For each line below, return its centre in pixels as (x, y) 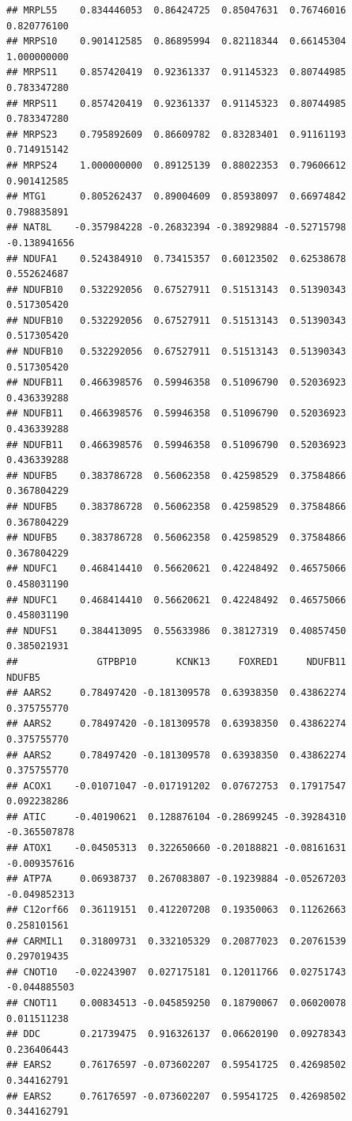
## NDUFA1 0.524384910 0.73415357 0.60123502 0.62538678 (176, 258)
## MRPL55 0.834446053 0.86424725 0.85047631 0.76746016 (176, 10)
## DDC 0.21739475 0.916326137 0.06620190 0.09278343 (176, 1034)
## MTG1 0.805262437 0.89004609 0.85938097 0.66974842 (176, 197)
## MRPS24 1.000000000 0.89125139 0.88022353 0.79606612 (176, 165)
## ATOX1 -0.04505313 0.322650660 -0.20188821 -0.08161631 (176, 848)
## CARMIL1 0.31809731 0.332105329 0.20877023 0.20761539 (176, 941)
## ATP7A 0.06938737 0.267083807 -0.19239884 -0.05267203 (176, 879)
